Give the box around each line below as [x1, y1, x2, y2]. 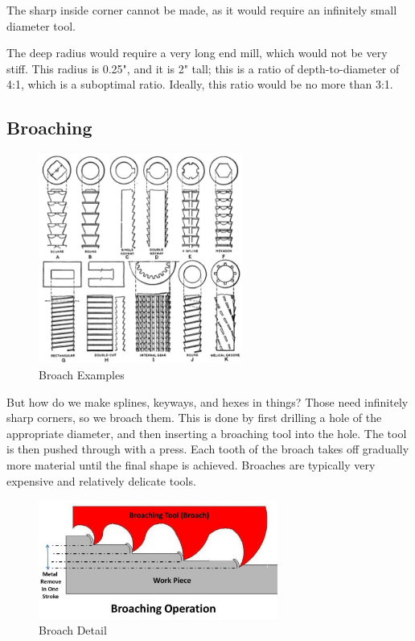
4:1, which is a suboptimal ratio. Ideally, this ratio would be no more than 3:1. [6, 76, 393, 93]
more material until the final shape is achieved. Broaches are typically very [6, 457, 376, 473]
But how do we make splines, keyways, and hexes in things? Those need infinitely [6, 393, 409, 410]
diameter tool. [6, 17, 76, 34]
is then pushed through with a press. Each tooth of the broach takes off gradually [6, 440, 409, 457]
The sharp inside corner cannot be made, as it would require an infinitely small [6, 2, 397, 18]
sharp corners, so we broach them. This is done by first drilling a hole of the [6, 409, 382, 426]
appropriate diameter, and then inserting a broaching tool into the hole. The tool [6, 424, 407, 441]
